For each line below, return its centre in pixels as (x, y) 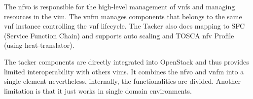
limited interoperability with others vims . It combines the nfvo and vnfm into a (124, 71)
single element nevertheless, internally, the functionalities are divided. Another (122, 81)
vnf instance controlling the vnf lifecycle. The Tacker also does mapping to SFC (125, 26)
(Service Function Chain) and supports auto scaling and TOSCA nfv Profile (119, 35)
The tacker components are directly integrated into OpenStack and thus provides (126, 61)
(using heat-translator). (39, 45)
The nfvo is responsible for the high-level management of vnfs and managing (120, 6)
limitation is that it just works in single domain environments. (98, 90)
